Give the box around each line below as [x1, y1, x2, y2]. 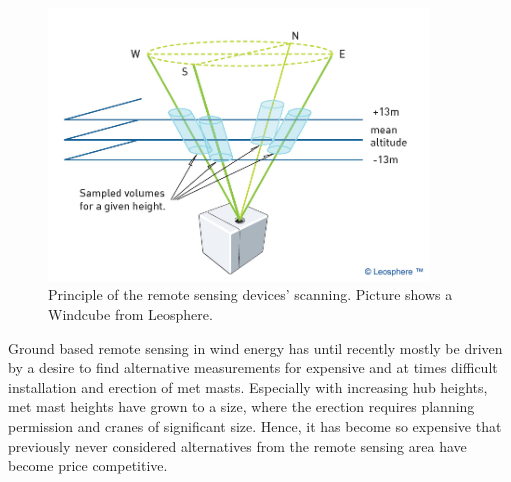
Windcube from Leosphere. [48, 304, 213, 325]
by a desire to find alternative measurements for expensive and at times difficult [8, 357, 498, 378]
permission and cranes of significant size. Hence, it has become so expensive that [8, 415, 502, 436]
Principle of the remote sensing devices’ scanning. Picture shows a [48, 284, 453, 305]
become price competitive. [8, 455, 168, 476]
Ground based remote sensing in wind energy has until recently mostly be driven [8, 337, 503, 358]
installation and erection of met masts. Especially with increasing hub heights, [8, 376, 488, 397]
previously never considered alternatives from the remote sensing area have [8, 435, 467, 456]
